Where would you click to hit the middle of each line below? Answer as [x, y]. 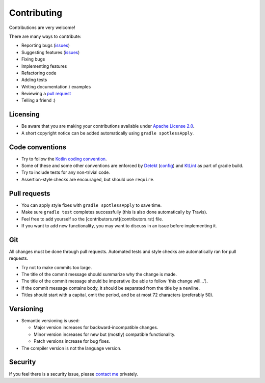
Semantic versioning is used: [51, 321]
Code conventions [38, 147]
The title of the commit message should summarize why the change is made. [99, 274]
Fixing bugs [33, 59]
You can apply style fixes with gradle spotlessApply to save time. [92, 205]
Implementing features [44, 66]
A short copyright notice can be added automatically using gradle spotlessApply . [107, 133]
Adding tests [34, 80]
